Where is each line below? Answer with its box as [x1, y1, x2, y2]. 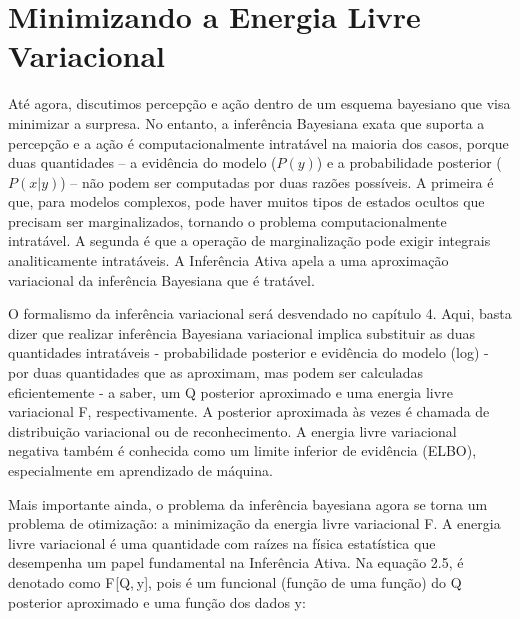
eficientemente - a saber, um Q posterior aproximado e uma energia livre [8, 381, 453, 402]
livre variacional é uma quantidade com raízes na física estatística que [8, 532, 436, 553]
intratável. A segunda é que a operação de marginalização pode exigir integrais [8, 230, 491, 251]
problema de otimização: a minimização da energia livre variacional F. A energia [8, 513, 501, 534]
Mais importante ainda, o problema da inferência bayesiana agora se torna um [8, 493, 488, 514]
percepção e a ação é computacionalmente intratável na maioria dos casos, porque [8, 132, 509, 153]
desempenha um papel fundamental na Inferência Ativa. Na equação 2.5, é [8, 552, 464, 573]
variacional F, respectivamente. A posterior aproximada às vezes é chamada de [8, 401, 490, 422]
